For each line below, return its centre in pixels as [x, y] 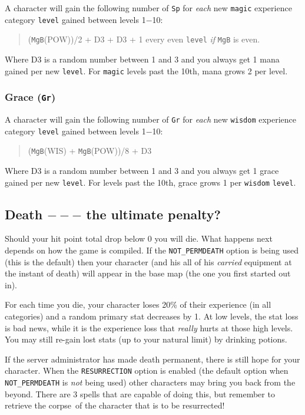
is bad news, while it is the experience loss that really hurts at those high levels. [149, 327]
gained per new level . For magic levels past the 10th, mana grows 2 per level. [146, 70]
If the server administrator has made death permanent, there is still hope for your [152, 359]
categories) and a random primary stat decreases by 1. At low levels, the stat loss [152, 316]
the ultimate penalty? [153, 214]
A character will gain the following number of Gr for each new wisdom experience [151, 119]
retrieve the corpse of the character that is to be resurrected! [115, 405]
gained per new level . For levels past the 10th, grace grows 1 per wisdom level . [150, 182]
